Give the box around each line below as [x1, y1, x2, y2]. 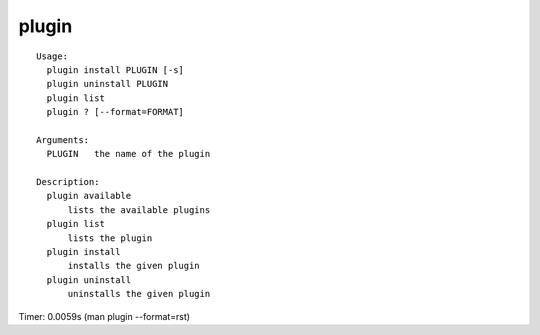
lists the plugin [67, 232, 153, 244]
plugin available [46, 190, 132, 202]
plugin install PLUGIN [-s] [46, 64, 185, 75]
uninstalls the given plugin [67, 288, 211, 300]
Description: [36, 176, 100, 188]
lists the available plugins [67, 204, 211, 215]
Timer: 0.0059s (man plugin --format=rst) [18, 310, 190, 322]
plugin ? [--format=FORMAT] [46, 106, 185, 118]
